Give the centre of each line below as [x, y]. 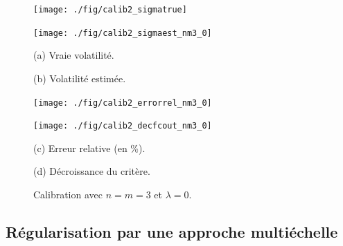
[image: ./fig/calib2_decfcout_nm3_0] [123, 126]
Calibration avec [68, 194]
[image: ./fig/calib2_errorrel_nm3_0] [123, 103]
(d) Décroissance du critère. [92, 171]
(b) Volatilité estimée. [80, 78]
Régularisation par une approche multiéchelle [172, 231]
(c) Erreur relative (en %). [89, 148]
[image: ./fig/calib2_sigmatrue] [110, 10]
